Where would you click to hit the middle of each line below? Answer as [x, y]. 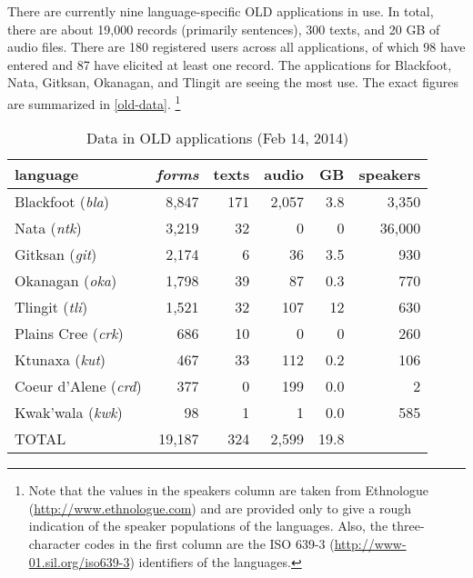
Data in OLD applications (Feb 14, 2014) [218, 138]
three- [408, 526]
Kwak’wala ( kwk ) [69, 413]
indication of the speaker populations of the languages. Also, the [208, 526]
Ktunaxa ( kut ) [60, 360]
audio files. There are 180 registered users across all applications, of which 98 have [236, 47]
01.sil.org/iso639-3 [79, 561]
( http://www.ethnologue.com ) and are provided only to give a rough [220, 508]
